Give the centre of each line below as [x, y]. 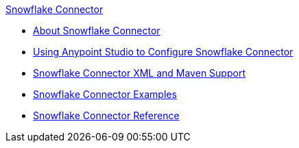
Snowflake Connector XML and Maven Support [139, 73]
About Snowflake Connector [97, 30]
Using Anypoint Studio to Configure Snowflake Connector [163, 52]
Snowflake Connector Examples [105, 94]
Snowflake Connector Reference [106, 115]
